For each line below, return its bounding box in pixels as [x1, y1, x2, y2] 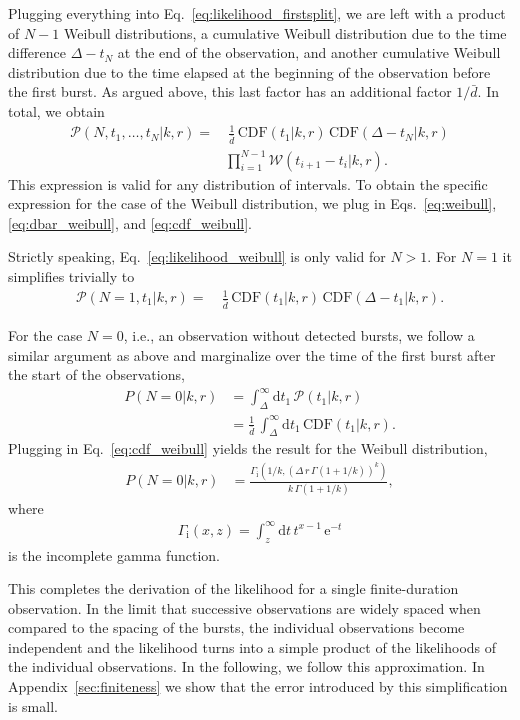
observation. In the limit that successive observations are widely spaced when [8, 597, 481, 618]
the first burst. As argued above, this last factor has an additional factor [8, 81, 452, 102]
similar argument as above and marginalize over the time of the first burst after [8, 344, 496, 365]
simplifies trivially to [8, 265, 135, 286]
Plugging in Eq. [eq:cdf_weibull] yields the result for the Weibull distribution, [8, 438, 488, 459]
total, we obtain [8, 100, 105, 121]
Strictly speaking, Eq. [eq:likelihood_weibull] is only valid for [8, 246, 386, 267]
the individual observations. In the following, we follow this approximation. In [8, 656, 485, 677]
